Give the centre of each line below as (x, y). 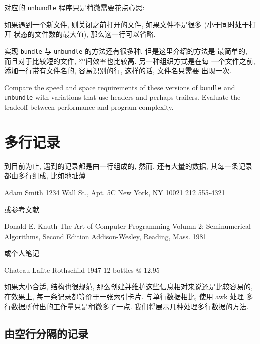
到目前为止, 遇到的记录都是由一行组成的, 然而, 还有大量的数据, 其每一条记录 (128, 165)
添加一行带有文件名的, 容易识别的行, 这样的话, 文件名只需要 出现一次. (118, 71)
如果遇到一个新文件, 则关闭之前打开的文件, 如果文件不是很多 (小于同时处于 (127, 24)
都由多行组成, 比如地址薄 (45, 176)
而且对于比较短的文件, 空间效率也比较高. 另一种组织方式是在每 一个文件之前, (130, 61)
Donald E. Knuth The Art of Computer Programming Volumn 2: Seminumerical (127, 226)
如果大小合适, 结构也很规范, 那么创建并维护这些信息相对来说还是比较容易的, (128, 286)
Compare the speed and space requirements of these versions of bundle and (120, 87)
